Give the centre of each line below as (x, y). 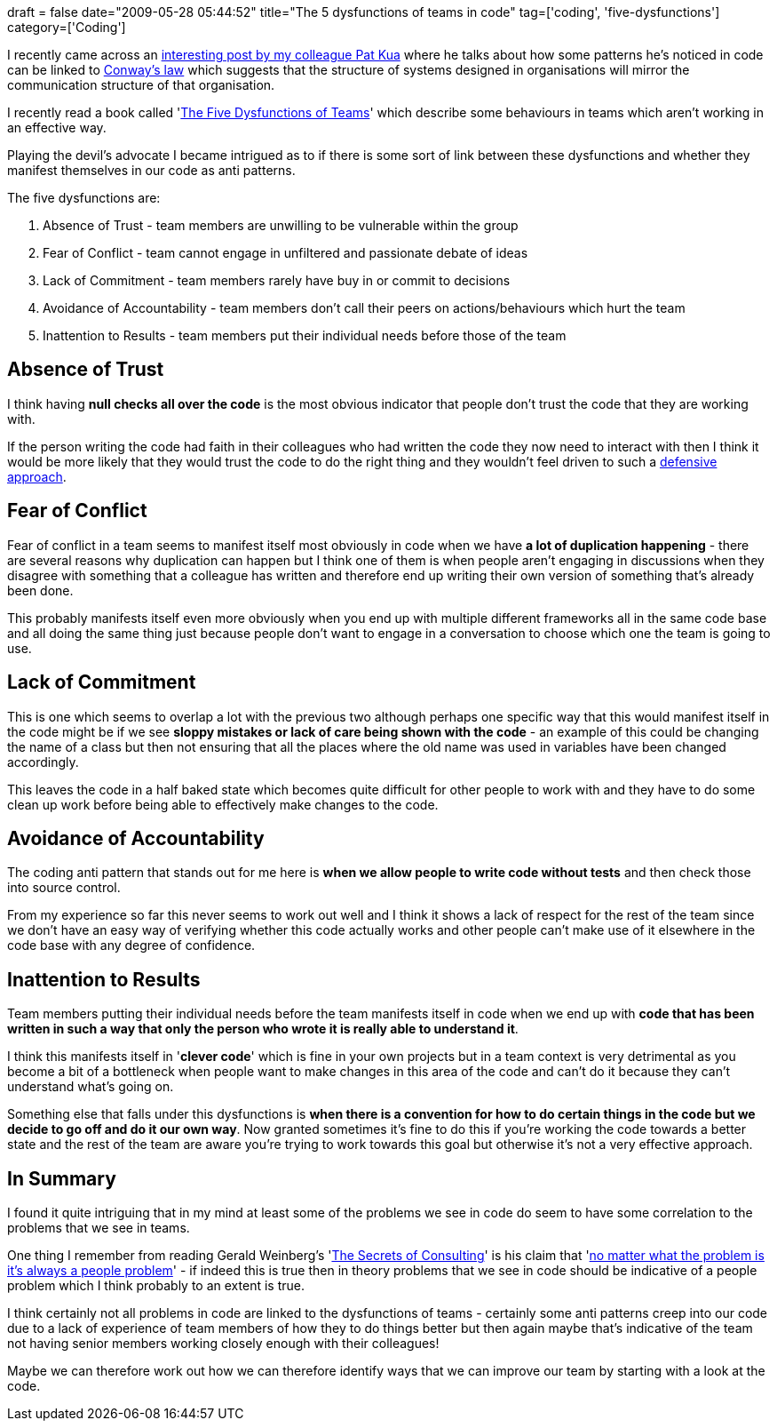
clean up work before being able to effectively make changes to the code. (223, 804)
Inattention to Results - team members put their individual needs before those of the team (305, 335)
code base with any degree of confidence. (131, 945)
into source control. (64, 888)
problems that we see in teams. (99, 1228)
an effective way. (57, 128)
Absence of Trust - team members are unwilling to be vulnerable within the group (281, 225)
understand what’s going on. (91, 1087)
